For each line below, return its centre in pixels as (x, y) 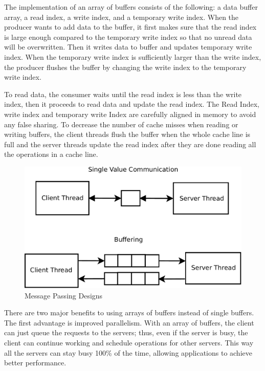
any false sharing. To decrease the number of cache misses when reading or (121, 124)
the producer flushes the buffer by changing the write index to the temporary (125, 67)
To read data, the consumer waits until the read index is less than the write (123, 94)
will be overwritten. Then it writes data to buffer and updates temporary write (128, 47)
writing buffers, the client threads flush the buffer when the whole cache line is (127, 134)
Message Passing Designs (64, 295)
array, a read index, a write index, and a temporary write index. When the (122, 17)
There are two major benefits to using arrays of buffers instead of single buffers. (129, 312)
